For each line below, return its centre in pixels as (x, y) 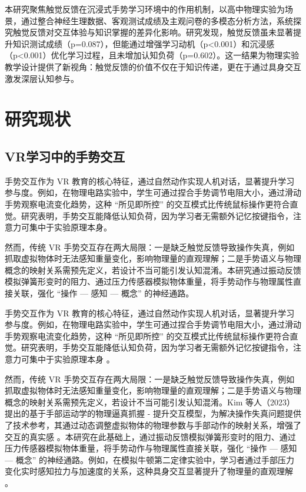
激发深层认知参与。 (42, 78)
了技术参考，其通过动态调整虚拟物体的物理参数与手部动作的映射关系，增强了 (153, 425)
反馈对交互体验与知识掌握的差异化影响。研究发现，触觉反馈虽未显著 (161, 32)
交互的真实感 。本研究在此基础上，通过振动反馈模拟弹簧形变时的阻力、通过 (150, 436)
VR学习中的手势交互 (65, 156)
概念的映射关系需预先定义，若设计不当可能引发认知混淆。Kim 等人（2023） (150, 402)
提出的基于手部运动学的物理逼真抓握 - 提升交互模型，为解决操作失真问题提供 (153, 413)
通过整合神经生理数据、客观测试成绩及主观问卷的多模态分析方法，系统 (157, 20)
